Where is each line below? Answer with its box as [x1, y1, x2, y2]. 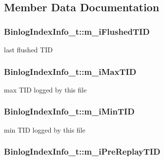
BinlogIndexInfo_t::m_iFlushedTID [4, 25, 150, 37]
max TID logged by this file [4, 84, 87, 94]
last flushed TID [4, 45, 53, 54]
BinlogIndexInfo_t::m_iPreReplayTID [4, 145, 161, 158]
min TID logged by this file [4, 124, 85, 135]
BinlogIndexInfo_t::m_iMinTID [4, 105, 135, 117]
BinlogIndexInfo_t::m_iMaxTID [4, 65, 137, 77]
